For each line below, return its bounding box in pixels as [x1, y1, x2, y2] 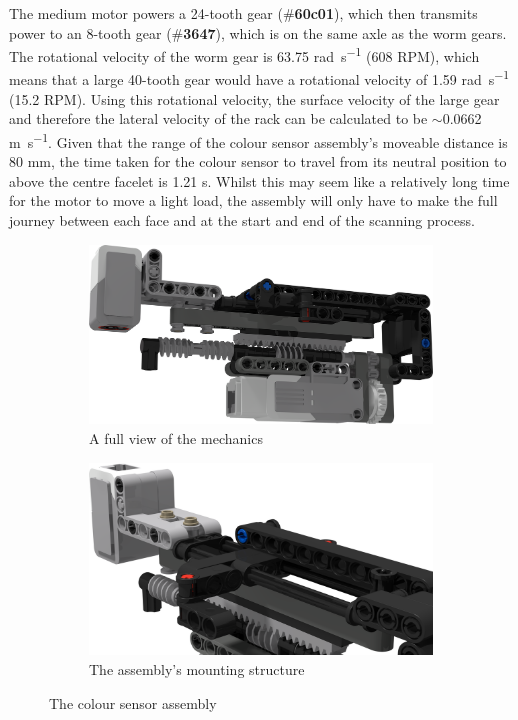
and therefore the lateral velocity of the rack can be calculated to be [9, 108, 428, 129]
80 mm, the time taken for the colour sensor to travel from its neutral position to [9, 151, 507, 172]
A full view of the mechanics [89, 427, 263, 448]
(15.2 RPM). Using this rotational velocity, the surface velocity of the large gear [9, 88, 500, 109]
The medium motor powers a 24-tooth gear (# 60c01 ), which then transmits [9, 3, 478, 23]
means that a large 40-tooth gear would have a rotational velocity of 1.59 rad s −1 [9, 66, 510, 90]
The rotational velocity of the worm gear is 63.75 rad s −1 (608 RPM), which [9, 43, 480, 66]
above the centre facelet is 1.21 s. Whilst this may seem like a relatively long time [9, 170, 510, 191]
